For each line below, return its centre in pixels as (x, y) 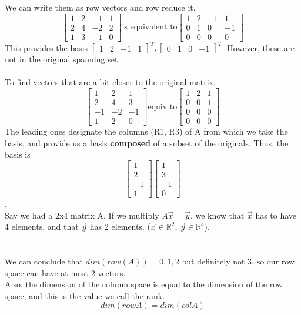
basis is (18, 154)
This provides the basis (46, 47)
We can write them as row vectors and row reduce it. (100, 7)
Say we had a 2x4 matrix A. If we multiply (82, 215)
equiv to (163, 107)
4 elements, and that (42, 227)
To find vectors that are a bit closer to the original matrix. (110, 82)
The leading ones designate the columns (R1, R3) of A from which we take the (146, 131)
